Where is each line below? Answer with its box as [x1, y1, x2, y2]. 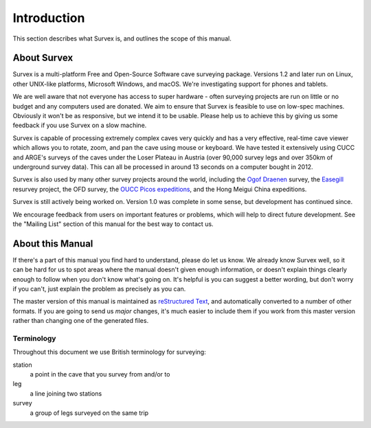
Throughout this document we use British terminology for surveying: [12, 348, 206, 357]
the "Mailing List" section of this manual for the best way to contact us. [12, 220, 214, 228]
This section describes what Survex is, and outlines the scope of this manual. [12, 34, 232, 43]
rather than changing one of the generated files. [12, 317, 149, 325]
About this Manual [12, 238, 93, 249]
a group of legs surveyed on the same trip [30, 409, 149, 417]
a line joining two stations [30, 389, 102, 398]
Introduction [12, 10, 85, 25]
